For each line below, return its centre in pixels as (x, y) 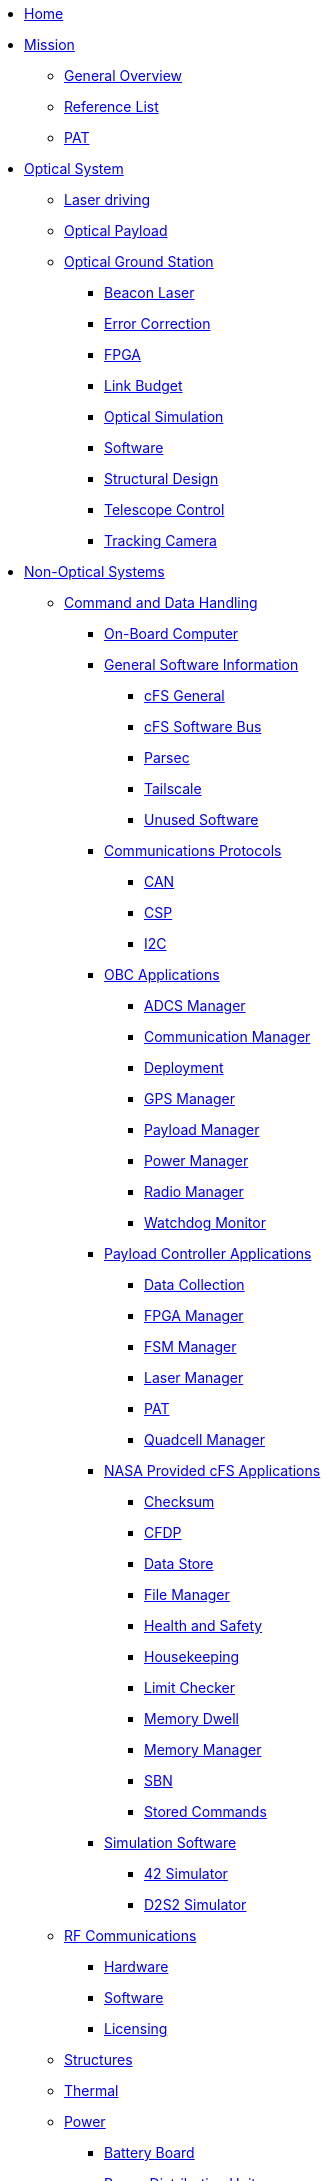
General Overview (123, 75)
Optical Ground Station (139, 261)
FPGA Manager (194, 1315)
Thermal (91, 2090)
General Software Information (201, 664)
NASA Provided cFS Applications (212, 1470)
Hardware (136, 1966)
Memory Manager (203, 1749)
